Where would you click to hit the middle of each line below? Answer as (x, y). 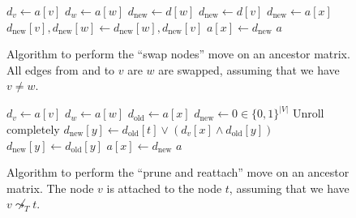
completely (33, 129)
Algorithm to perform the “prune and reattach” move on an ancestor (178, 172)
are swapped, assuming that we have (249, 69)
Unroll (308, 113)
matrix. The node (50, 188)
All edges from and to (61, 69)
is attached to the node (164, 188)
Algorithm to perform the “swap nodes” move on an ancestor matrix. (178, 54)
